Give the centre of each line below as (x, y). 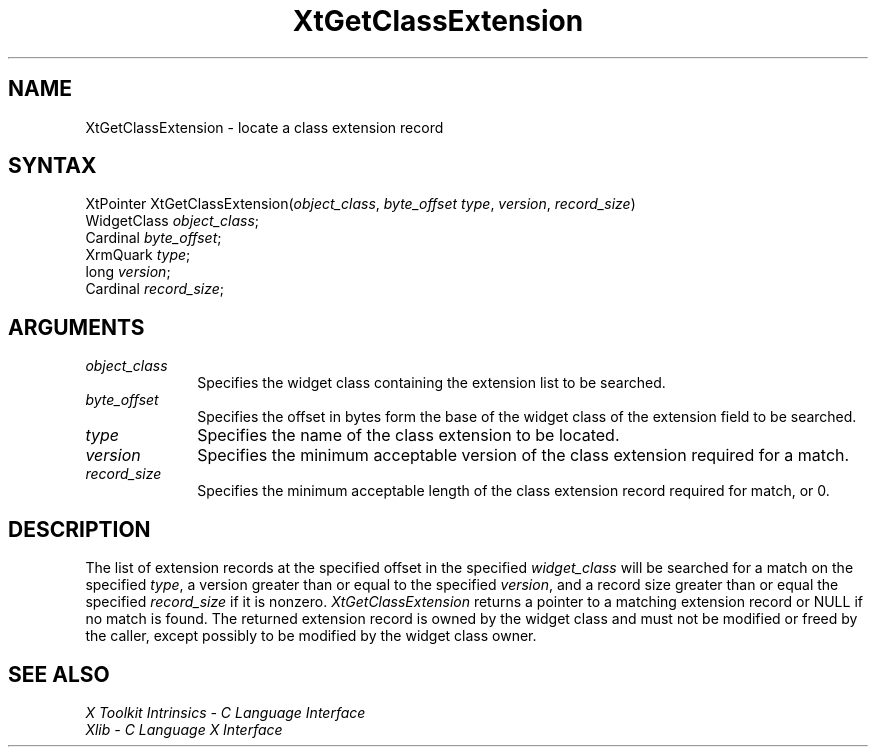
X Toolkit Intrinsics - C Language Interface (225, 712)
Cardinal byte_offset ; (153, 238)
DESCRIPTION (79, 529)
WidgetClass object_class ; (172, 221)
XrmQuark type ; (138, 255)
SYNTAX (52, 166)
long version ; (128, 272)
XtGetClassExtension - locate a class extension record (264, 127)
